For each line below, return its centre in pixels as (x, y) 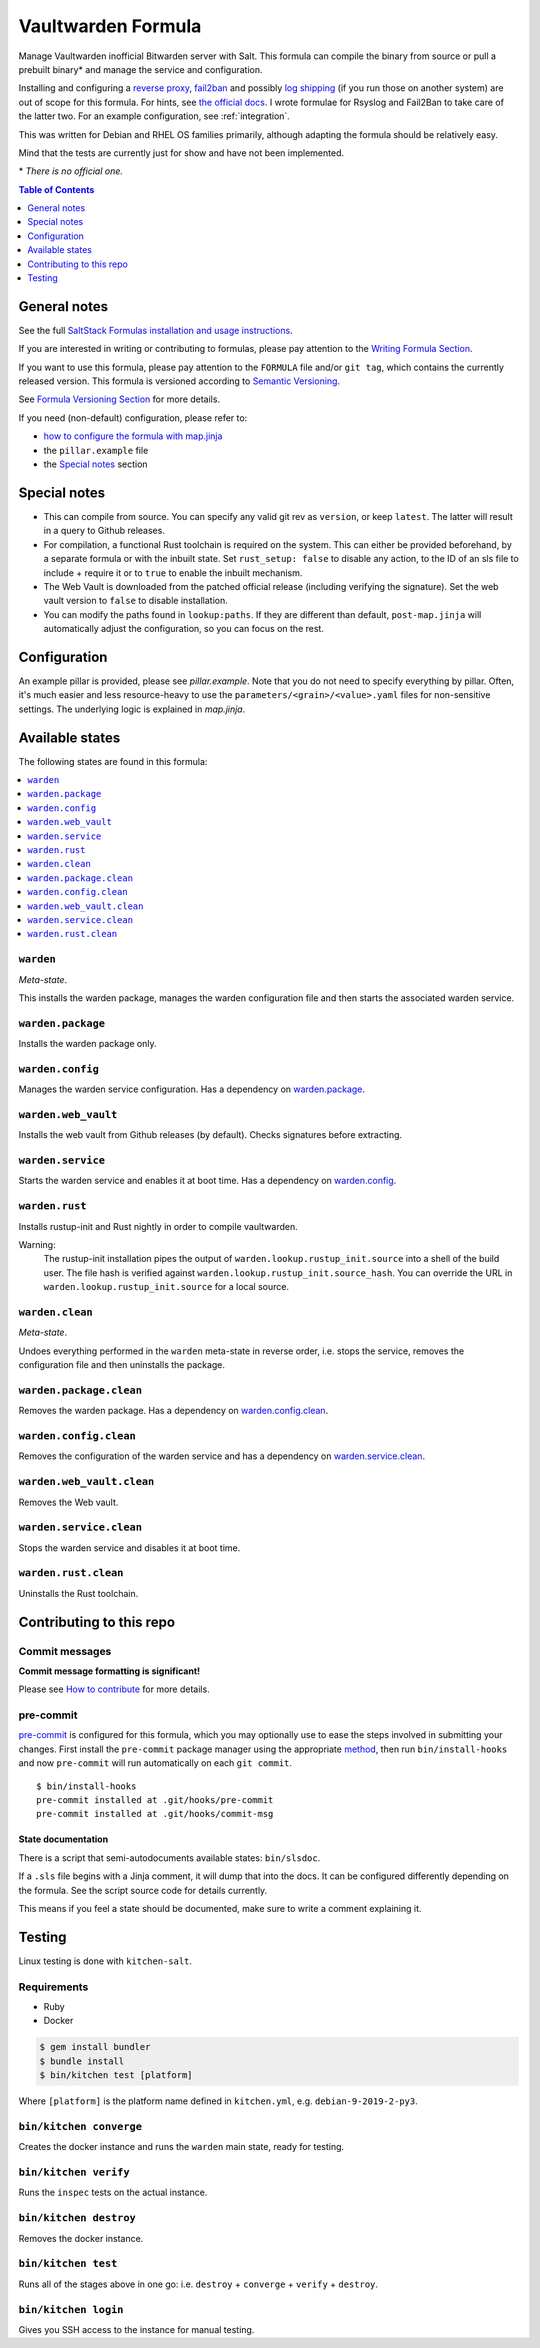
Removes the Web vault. (68, 1502)
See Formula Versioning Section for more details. (119, 399)
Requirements (53, 1987)
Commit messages (65, 1651)
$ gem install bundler (95, 2047)
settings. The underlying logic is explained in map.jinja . (132, 709)
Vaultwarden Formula (110, 26)
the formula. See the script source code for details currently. (143, 1890)
